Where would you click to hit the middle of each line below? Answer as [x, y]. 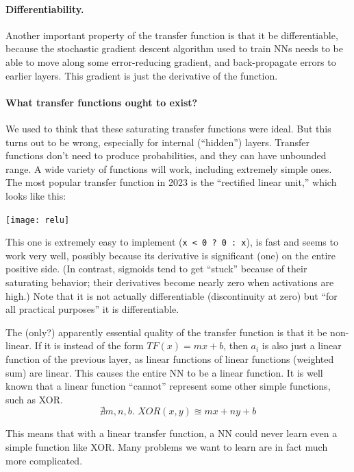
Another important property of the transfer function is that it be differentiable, [172, 35]
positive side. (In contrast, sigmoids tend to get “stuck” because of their [156, 269]
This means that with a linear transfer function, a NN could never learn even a [172, 433]
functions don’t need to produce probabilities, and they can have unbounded [166, 155]
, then [236, 345]
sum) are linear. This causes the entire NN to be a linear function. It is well [164, 372]
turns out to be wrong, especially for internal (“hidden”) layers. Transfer [157, 142]
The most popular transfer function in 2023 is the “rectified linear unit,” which [171, 182]
